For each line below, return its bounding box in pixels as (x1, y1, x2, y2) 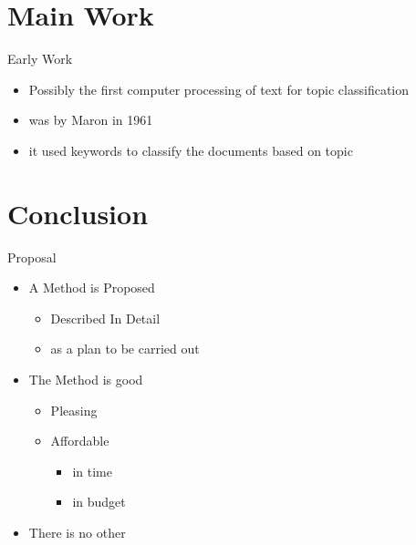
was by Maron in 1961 (28, 110, 153, 129)
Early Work (7, 49, 73, 68)
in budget (72, 492, 126, 511)
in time (72, 461, 112, 480)
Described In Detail (50, 308, 161, 327)
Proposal (7, 247, 57, 266)
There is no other (28, 522, 126, 541)
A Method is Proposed (28, 278, 155, 297)
